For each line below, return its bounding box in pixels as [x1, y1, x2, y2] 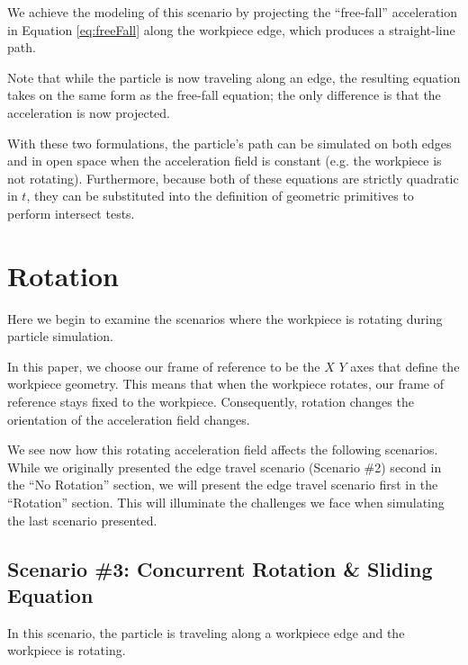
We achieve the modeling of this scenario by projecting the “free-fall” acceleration [7, 3, 458, 21]
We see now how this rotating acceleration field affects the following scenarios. [7, 440, 438, 459]
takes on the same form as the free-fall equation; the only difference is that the [7, 85, 441, 104]
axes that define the [350, 356, 460, 375]
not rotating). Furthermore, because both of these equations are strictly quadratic [7, 168, 459, 187]
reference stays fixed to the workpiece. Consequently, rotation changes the [7, 392, 414, 411]
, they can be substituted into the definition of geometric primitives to [26, 186, 414, 205]
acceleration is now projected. [7, 103, 170, 121]
